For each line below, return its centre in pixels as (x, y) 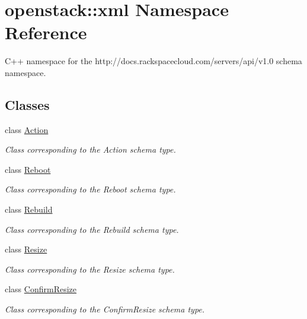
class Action (27, 129)
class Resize (26, 249)
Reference (46, 32)
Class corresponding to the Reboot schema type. (90, 189)
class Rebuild (29, 209)
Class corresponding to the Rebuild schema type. (92, 229)
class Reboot (28, 169)
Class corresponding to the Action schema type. (90, 149)
